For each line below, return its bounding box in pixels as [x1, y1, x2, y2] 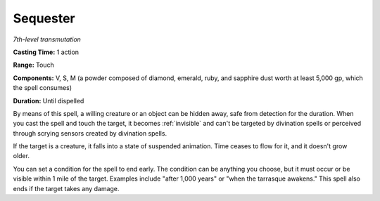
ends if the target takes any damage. [13, 184, 120, 193]
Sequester [13, 11, 75, 26]
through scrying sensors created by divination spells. [13, 129, 167, 137]
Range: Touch [13, 60, 54, 70]
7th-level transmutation [13, 35, 81, 44]
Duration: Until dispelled [13, 96, 84, 105]
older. [13, 152, 30, 160]
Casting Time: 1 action [13, 48, 80, 56]
